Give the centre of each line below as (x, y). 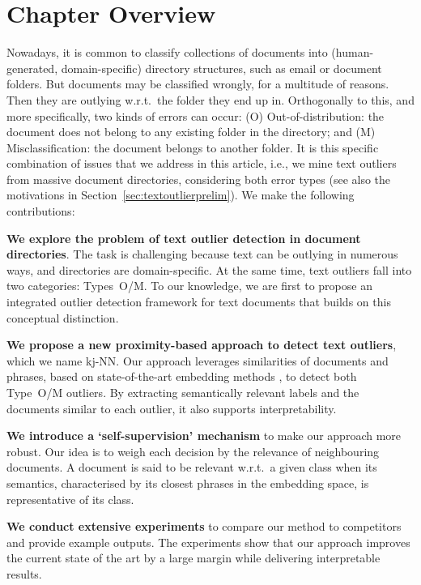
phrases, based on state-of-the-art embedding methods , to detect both (182, 376)
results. (24, 573)
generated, (32, 68)
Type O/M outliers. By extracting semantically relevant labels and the (183, 392)
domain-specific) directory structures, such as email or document (221, 68)
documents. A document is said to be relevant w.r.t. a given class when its (192, 467)
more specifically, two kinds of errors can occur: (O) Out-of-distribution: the (196, 115)
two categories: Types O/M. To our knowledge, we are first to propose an (189, 286)
